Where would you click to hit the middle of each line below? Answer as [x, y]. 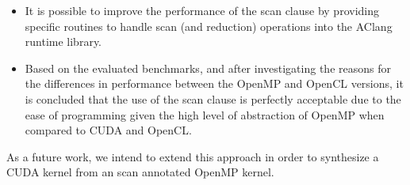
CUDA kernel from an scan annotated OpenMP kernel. [140, 172]
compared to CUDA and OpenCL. [108, 130]
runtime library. [63, 42]
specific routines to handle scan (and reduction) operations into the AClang [209, 26]
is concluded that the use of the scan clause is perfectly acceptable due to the [213, 98]
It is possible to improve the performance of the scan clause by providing [202, 10]
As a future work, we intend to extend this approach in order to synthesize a [193, 156]
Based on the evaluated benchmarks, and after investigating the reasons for [208, 68]
